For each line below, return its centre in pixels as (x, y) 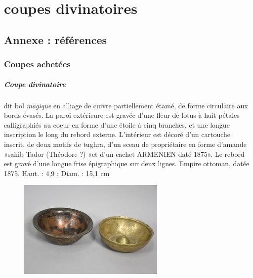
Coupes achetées (37, 64)
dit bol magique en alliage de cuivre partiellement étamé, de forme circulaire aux (126, 105)
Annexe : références (55, 39)
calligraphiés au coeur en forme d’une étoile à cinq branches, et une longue (117, 124)
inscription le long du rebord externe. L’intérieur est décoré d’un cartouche (117, 134)
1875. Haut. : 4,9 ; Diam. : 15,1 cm (57, 173)
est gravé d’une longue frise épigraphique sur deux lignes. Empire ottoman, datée (127, 163)
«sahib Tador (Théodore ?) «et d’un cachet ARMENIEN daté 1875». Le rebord (124, 154)
